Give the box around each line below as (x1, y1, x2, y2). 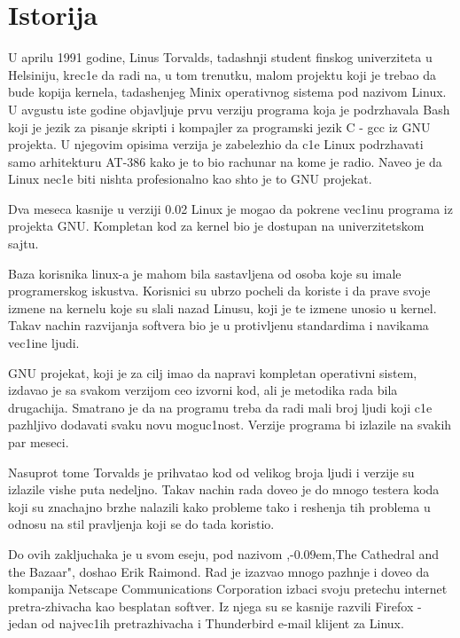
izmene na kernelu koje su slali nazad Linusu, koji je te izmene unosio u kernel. (8, 298, 437, 317)
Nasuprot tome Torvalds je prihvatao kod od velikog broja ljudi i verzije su (8, 462, 415, 481)
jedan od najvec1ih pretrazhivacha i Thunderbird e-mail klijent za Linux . (8, 614, 404, 633)
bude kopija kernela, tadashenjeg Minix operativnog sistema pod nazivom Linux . (8, 83, 447, 101)
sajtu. (8, 234, 39, 253)
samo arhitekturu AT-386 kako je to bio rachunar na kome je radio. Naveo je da (8, 152, 442, 170)
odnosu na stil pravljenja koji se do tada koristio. (8, 515, 275, 533)
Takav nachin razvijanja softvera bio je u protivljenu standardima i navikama (8, 316, 429, 335)
